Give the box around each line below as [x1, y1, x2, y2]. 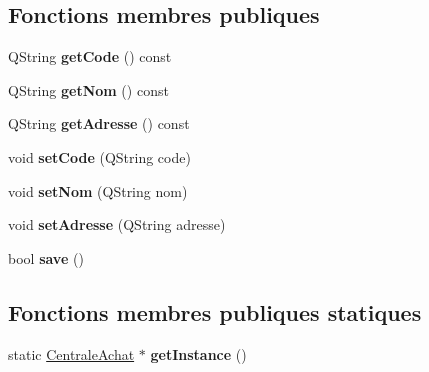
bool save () [8, 247, 84, 268]
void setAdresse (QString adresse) [8, 214, 226, 235]
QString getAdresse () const [8, 113, 190, 134]
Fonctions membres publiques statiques [8, 296, 422, 327]
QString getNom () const [8, 79, 169, 100]
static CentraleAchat [8, 343, 135, 364]
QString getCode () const [8, 46, 172, 67]
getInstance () [150, 343, 247, 364]
